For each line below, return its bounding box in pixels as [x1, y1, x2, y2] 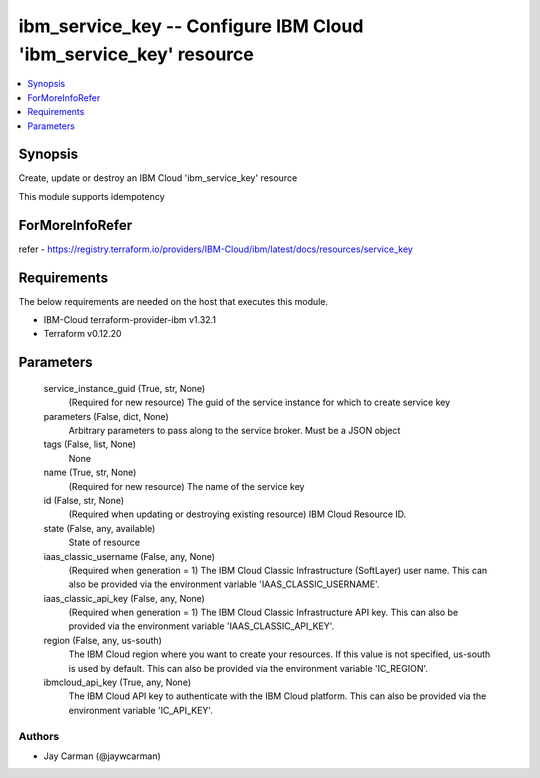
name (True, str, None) [43, 466, 137, 479]
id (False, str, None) [43, 494, 125, 506]
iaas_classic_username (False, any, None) [43, 550, 215, 562]
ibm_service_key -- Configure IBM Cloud [18, 15, 364, 37]
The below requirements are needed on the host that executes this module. [18, 295, 329, 307]
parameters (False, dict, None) [43, 410, 169, 422]
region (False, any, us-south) [43, 634, 162, 646]
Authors [18, 729, 60, 743]
